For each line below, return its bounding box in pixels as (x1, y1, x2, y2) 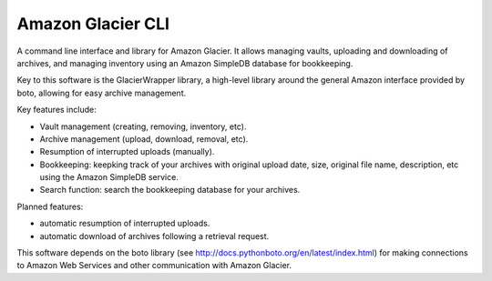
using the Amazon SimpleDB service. (39, 172, 179, 183)
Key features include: (16, 105, 97, 115)
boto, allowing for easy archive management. (16, 87, 187, 98)
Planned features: (16, 201, 84, 212)
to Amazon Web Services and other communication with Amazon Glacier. (16, 260, 292, 271)
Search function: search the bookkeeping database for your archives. (39, 185, 301, 196)
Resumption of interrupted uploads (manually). (39, 146, 215, 157)
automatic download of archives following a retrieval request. (39, 230, 270, 241)
